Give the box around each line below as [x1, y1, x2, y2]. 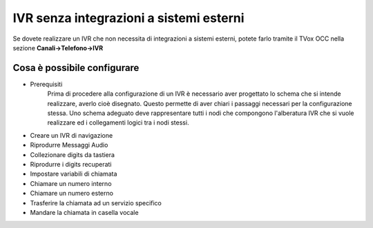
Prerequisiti [30, 80, 63, 88]
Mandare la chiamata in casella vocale [30, 208, 139, 216]
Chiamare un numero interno [30, 179, 112, 187]
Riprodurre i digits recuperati [30, 160, 112, 168]
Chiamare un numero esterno [30, 189, 114, 198]
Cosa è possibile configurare [12, 62, 140, 74]
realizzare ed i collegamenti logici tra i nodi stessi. [47, 118, 189, 127]
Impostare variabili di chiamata [30, 169, 117, 178]
